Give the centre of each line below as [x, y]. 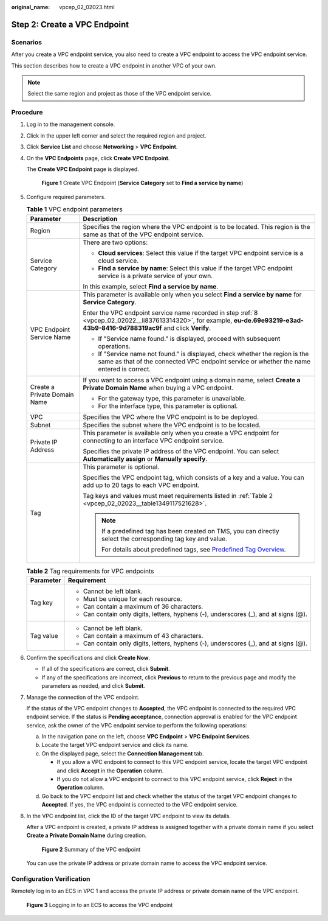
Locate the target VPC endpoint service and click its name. [115, 745]
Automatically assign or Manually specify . [145, 458]
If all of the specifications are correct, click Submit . [106, 669]
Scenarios [27, 42]
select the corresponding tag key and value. [164, 539]
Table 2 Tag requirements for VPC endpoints [90, 571]
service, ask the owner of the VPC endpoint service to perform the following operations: [137, 725]
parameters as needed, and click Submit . [93, 686]
